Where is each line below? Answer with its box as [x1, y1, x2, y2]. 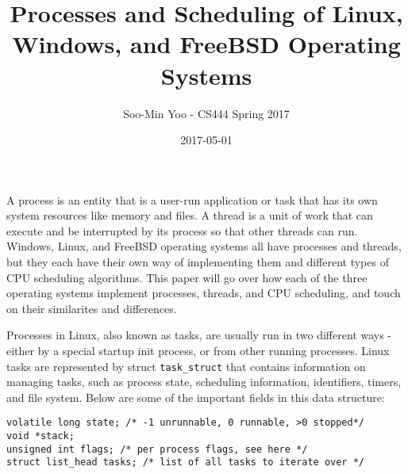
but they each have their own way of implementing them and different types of [6, 254, 389, 270]
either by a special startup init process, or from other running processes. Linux [6, 342, 390, 359]
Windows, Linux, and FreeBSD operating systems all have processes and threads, [6, 238, 402, 254]
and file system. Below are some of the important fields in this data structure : [6, 388, 385, 405]
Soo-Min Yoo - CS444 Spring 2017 [123, 105, 290, 121]
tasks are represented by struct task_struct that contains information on [6, 357, 366, 374]
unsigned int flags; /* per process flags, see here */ [6, 443, 308, 455]
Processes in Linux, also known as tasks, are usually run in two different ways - [6, 327, 391, 343]
